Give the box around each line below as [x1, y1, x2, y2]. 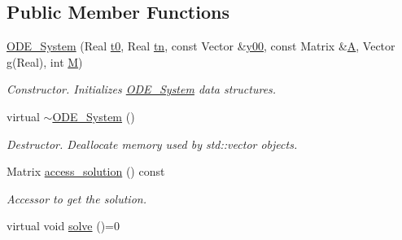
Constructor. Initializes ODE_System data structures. [7, 81, 277, 98]
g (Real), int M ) [7, 53, 83, 70]
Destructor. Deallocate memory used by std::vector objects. [7, 135, 298, 152]
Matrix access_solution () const [7, 163, 165, 180]
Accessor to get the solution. [7, 190, 146, 207]
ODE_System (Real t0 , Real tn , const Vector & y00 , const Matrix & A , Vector [7, 37, 395, 55]
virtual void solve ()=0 [7, 217, 120, 234]
